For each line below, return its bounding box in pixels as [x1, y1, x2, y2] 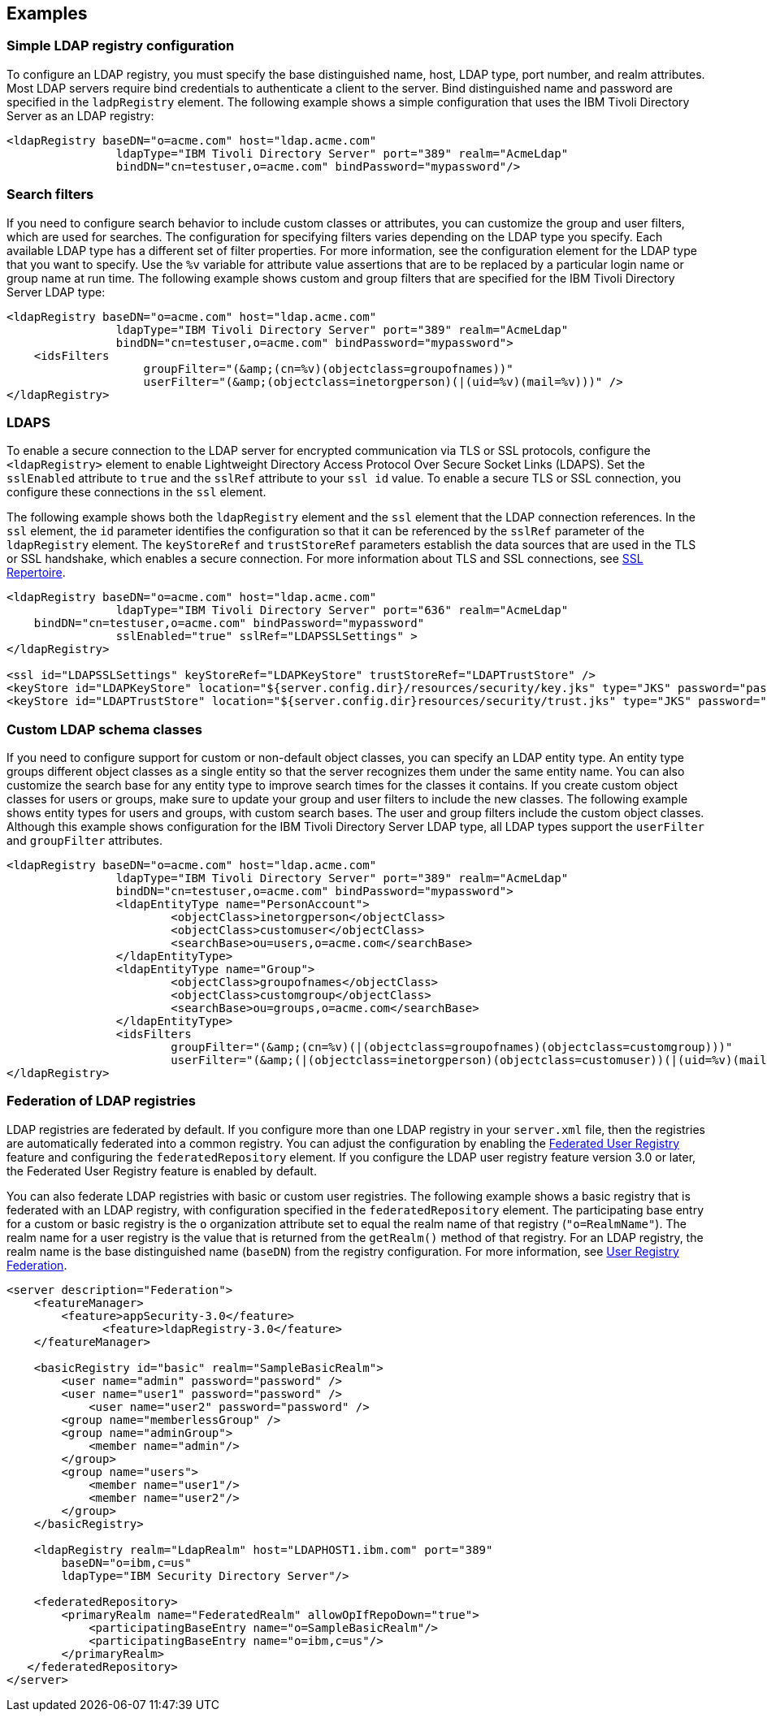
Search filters [6, 186, 94, 203]
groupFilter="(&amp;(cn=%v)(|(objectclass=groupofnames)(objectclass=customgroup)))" [171, 1041, 733, 1054]
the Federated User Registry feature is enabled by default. [6, 1163, 317, 1178]
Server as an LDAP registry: [6, 108, 154, 123]
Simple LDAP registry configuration [6, 37, 235, 54]
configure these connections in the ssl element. [6, 485, 266, 500]
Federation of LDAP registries [6, 1093, 196, 1110]
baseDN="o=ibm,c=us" [61, 1556, 192, 1569]
